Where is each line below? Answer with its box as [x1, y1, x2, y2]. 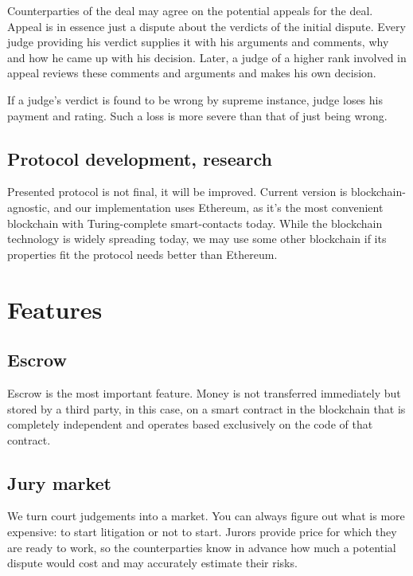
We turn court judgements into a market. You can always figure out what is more [7, 507, 405, 524]
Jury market [7, 470, 111, 495]
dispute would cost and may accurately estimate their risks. [7, 554, 298, 571]
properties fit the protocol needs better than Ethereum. [7, 245, 278, 262]
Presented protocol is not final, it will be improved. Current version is [7, 183, 348, 200]
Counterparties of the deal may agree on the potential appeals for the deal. [7, 2, 373, 18]
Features [7, 292, 103, 325]
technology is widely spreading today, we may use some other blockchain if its [7, 230, 387, 247]
